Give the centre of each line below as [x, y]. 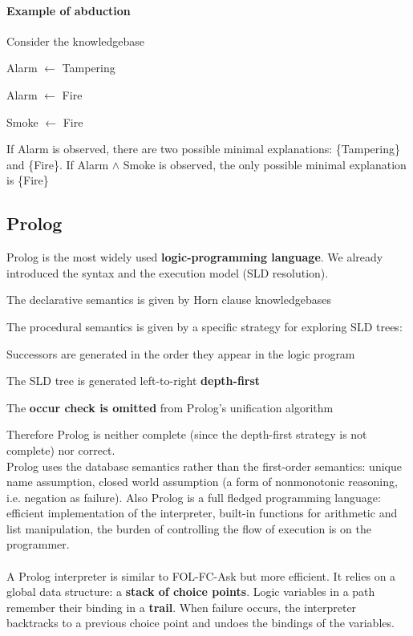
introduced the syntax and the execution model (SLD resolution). [168, 272]
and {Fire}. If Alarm [58, 164]
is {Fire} [28, 180]
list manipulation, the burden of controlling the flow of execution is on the [189, 528]
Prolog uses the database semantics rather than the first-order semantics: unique [204, 466]
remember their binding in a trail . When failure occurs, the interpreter [182, 607]
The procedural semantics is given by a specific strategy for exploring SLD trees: [204, 326]
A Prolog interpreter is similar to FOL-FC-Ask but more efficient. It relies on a [201, 575]
